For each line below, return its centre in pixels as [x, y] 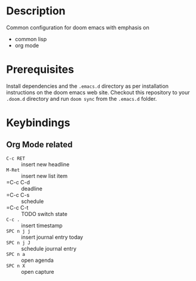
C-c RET [16, 158]
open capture [38, 271]
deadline [32, 189]
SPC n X [16, 266]
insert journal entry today [52, 237]
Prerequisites [40, 70]
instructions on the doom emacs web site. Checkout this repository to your [98, 92]
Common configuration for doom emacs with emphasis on [78, 27]
